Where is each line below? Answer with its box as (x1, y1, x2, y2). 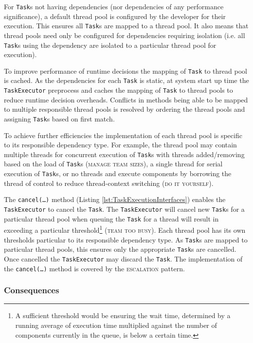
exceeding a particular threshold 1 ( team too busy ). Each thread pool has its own (4, 223, 246, 235)
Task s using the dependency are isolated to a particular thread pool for (4, 40, 217, 50)
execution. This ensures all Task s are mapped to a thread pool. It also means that (4, 20, 249, 31)
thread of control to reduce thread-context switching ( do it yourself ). (4, 178, 214, 188)
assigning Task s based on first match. (4, 113, 115, 123)
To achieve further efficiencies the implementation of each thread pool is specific (4, 130, 242, 140)
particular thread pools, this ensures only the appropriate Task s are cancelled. (4, 244, 236, 254)
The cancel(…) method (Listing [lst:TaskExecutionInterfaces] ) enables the (4, 194, 226, 204)
